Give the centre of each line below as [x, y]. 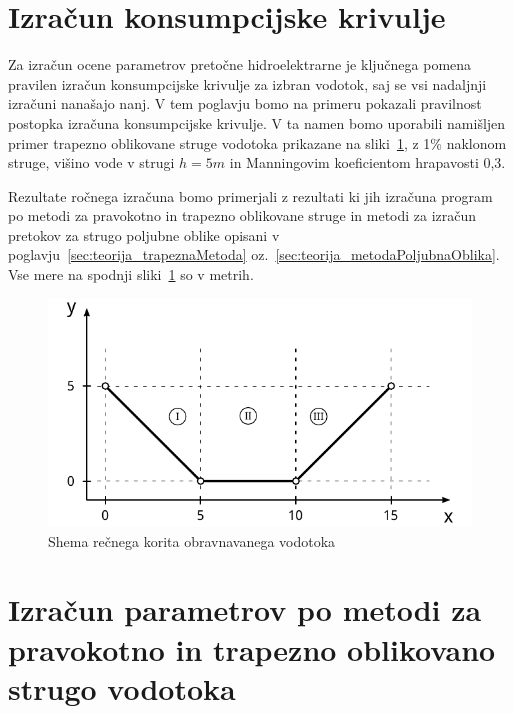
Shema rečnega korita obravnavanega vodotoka [192, 540]
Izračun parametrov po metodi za [245, 609]
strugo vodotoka [122, 687]
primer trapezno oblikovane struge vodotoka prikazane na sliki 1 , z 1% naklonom [257, 142]
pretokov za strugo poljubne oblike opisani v [144, 234]
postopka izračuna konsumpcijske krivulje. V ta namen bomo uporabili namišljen [257, 122]
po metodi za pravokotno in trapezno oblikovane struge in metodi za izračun [242, 215]
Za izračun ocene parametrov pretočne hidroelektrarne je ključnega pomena [240, 64]
